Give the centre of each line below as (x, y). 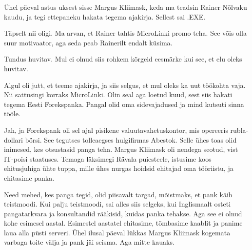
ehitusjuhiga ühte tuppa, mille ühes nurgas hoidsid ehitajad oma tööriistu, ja (119, 168)
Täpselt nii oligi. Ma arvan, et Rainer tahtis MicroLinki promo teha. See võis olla (125, 33)
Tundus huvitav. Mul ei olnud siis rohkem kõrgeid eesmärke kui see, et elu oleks (123, 59)
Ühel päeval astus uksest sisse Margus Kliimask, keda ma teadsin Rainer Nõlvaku (126, 7)
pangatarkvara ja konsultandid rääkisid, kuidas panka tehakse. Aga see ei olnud (123, 213)
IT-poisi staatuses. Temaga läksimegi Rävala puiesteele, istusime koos (108, 158)
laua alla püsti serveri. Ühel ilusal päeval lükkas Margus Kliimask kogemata (117, 232)
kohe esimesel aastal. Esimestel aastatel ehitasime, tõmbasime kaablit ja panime (123, 223)
